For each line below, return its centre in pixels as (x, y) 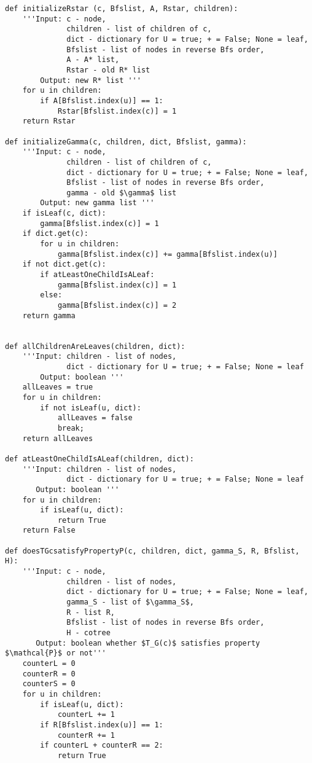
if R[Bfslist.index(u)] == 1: (102, 725)
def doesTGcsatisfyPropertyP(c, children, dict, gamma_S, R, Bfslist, (152, 551)
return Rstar (49, 121)
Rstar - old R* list (108, 70)
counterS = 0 (49, 684)
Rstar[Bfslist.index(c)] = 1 (117, 111)
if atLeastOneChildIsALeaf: (97, 275)
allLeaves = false (95, 418)
